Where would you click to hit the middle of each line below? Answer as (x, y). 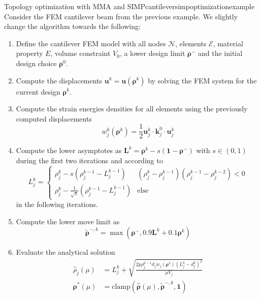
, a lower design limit (152, 53)
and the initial (220, 53)
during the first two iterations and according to (89, 160)
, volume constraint (80, 53)
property (29, 53)
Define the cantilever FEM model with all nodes (91, 43)
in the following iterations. (57, 204)
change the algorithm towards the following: (72, 26)
